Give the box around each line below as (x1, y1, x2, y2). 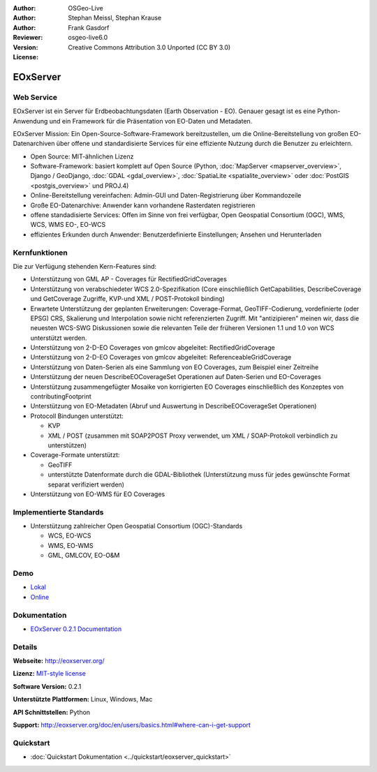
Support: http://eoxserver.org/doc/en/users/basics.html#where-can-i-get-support (13, 721, 251, 729)
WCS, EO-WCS (47, 531, 91, 540)
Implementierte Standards (13, 507, 104, 517)
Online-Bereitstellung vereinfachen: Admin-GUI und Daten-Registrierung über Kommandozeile (30, 191, 302, 200)
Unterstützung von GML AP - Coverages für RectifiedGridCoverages (30, 275, 227, 283)
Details (13, 642, 38, 652)
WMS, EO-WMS (47, 541, 94, 549)
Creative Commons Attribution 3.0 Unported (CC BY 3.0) (68, 43, 231, 52)
